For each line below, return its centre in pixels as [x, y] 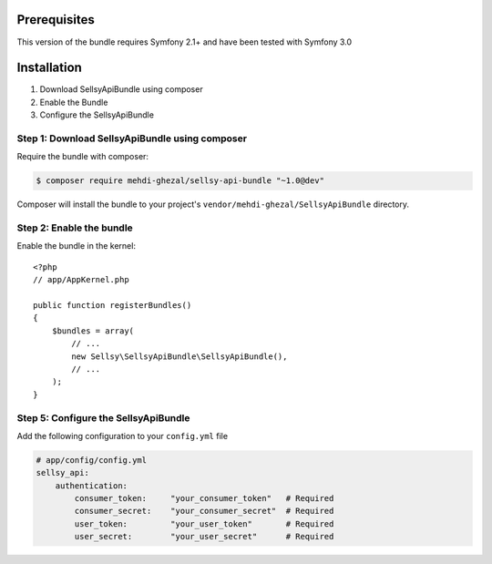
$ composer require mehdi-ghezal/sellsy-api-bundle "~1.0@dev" [180, 181]
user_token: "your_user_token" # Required [204, 523]
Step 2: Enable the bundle [75, 228]
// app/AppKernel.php [81, 280]
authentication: [91, 486]
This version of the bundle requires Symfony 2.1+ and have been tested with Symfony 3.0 [184, 42]
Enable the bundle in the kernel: [77, 246]
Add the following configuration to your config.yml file [122, 436]
